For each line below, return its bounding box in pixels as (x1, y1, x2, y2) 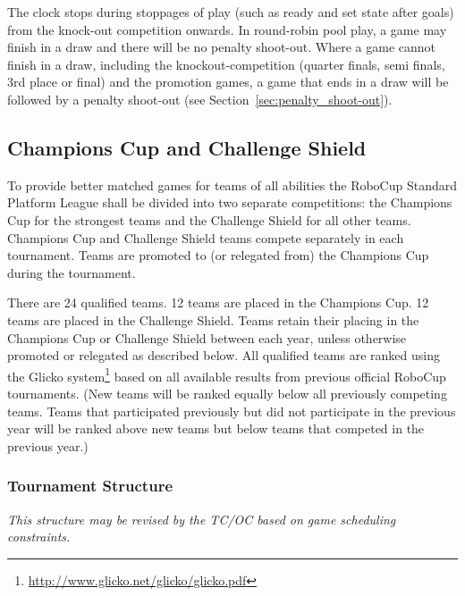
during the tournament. (7, 263, 136, 281)
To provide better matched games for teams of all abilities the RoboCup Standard (7, 175, 458, 194)
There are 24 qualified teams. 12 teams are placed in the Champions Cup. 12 (7, 293, 429, 312)
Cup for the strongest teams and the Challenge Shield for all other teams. (7, 210, 411, 229)
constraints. (7, 527, 71, 546)
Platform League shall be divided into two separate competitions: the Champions (7, 193, 452, 212)
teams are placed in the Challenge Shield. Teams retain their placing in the (7, 310, 419, 329)
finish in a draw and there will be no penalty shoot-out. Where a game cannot (7, 38, 436, 56)
